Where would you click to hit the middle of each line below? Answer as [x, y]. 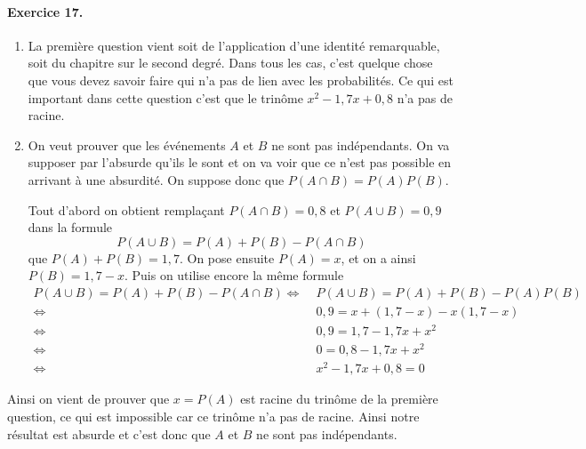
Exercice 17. [45, 11]
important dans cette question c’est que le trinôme [165, 97]
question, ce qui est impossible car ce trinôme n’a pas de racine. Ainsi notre [213, 416]
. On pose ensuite [227, 257]
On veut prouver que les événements [127, 144]
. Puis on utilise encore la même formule [234, 275]
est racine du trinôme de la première [339, 399]
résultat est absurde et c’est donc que [109, 433]
